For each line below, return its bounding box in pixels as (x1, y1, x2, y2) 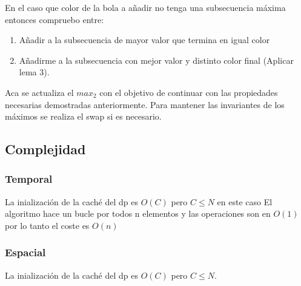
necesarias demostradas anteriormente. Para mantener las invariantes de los (5, 98, 285, 111)
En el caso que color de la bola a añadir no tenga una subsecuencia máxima (5, 1, 286, 13)
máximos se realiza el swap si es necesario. (5, 110, 162, 123)
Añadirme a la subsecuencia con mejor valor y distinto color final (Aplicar (19, 53, 294, 66)
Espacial (5, 245, 46, 260)
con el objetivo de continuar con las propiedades (99, 86, 278, 98)
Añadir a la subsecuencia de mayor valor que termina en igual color (19, 33, 270, 46)
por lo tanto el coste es (5, 219, 90, 231)
